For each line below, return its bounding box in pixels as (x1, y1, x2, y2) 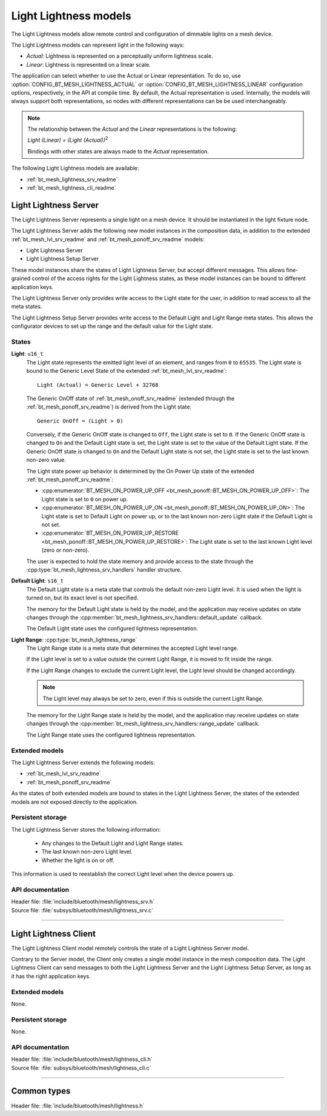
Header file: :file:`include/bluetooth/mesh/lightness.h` (11, 1102, 145, 1109)
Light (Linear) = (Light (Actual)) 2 (27, 135, 108, 144)
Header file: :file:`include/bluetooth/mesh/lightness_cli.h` (11, 1055, 153, 1063)
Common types (11, 1086, 71, 1097)
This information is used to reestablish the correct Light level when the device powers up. (11, 870, 235, 878)
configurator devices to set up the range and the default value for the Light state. (11, 322, 213, 330)
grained (11, 275, 31, 282)
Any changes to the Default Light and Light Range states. (41, 840, 184, 847)
